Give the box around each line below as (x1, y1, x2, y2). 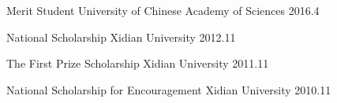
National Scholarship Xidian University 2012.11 (6, 28, 236, 45)
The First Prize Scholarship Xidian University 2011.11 (6, 55, 269, 72)
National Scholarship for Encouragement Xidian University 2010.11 (6, 81, 331, 97)
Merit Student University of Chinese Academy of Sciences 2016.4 (6, 2, 320, 18)
